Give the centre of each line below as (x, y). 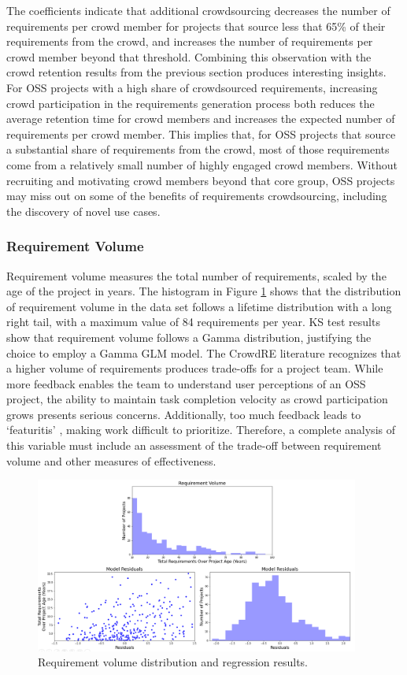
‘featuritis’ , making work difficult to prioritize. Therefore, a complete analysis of (201, 430)
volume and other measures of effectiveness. (111, 460)
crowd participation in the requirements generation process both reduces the (191, 103)
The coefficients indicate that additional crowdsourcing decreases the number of (198, 10)
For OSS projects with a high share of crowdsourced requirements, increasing (192, 87)
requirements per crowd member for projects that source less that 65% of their (196, 26)
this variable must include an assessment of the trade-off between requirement (194, 445)
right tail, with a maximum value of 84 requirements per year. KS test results (193, 322)
